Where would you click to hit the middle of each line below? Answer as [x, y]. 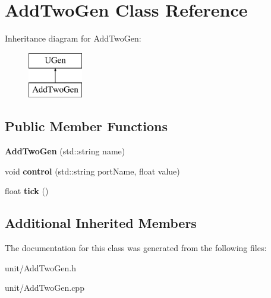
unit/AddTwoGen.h [40, 267]
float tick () [27, 191]
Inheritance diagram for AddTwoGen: [73, 38]
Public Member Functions [86, 126]
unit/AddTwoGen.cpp [45, 288]
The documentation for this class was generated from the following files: [136, 248]
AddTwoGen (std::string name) [65, 151]
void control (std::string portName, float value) [92, 171]
